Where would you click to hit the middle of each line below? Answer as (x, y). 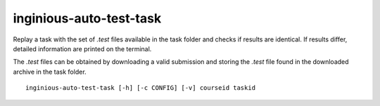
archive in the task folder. (50, 72)
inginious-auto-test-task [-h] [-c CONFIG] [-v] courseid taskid (141, 88)
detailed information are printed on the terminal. (82, 48)
